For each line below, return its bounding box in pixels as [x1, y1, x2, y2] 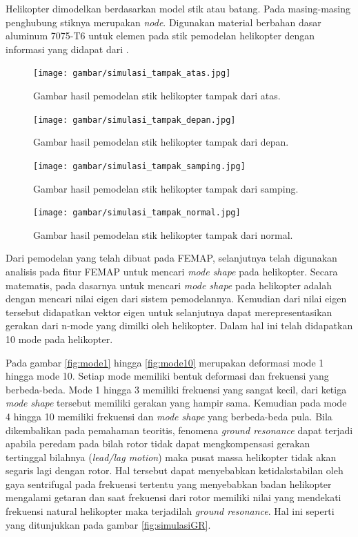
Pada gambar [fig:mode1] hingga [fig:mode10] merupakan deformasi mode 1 [6, 355, 324, 369]
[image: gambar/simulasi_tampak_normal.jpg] [33, 208, 241, 218]
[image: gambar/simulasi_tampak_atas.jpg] [33, 68, 231, 79]
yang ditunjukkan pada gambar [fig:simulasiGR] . [6, 517, 211, 531]
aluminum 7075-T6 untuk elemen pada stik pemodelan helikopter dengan [6, 28, 315, 43]
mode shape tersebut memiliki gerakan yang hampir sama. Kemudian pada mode [6, 396, 347, 410]
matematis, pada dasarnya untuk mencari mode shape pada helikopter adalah [6, 277, 332, 292]
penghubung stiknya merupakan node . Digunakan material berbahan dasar [6, 14, 321, 29]
